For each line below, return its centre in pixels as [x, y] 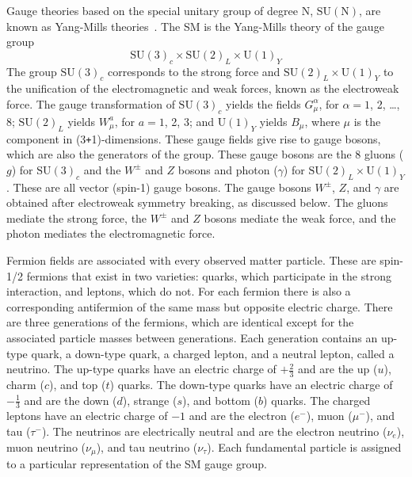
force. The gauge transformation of [91, 103]
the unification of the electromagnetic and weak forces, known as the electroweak [203, 88]
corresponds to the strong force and [194, 71]
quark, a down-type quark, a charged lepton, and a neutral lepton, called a [213, 353]
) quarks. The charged [317, 400]
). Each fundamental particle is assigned [304, 446]
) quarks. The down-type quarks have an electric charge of [251, 384]
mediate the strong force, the [77, 218]
